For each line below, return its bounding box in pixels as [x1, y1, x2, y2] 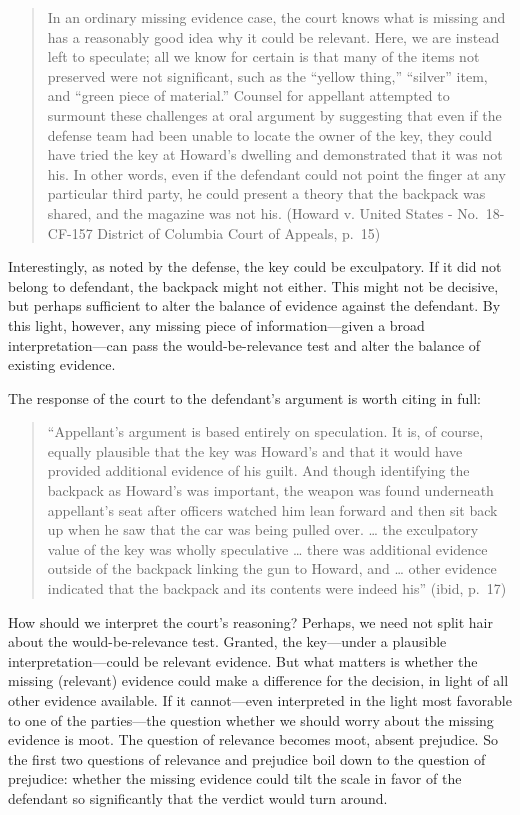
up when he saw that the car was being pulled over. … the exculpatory [47, 519, 479, 540]
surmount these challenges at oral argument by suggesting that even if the [47, 104, 502, 125]
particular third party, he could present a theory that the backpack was [47, 183, 486, 204]
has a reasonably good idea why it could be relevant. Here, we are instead [47, 26, 500, 47]
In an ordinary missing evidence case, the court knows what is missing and [47, 7, 506, 27]
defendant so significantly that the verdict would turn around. [8, 787, 388, 808]
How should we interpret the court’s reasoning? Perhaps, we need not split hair [8, 611, 493, 632]
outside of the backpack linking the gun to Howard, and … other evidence [47, 558, 497, 579]
